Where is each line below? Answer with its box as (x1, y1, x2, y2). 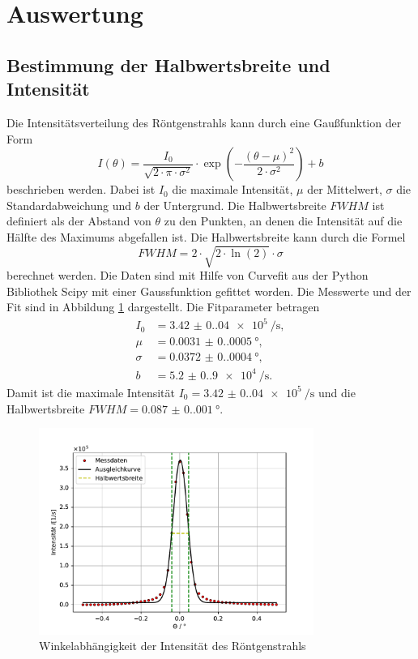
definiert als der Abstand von (6, 212, 151, 229)
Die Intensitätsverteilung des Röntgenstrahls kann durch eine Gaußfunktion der (6, 113, 402, 131)
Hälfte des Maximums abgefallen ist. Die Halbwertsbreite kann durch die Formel (6, 228, 406, 245)
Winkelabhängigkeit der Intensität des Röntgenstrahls (39, 637, 306, 654)
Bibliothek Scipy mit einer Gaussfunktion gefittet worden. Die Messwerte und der (6, 282, 412, 299)
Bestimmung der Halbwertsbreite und (6, 52, 331, 77)
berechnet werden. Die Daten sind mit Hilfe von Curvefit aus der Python (6, 267, 369, 284)
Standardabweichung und (6, 196, 132, 213)
